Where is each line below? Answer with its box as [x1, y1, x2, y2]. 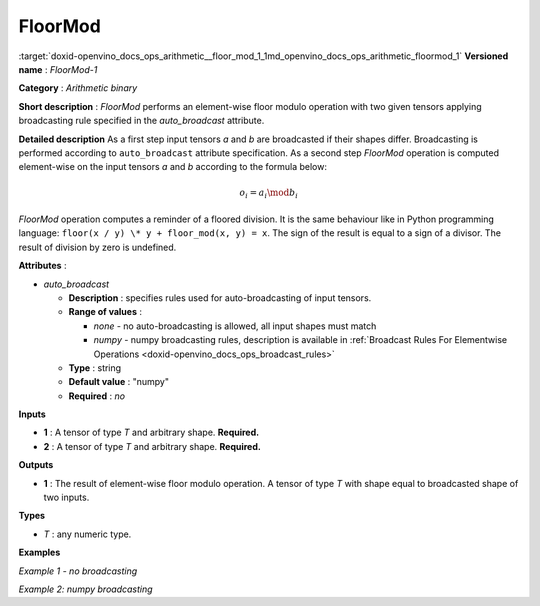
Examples [18, 546, 61, 559]
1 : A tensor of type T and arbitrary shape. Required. [43, 426, 260, 439]
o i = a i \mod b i [239, 187, 299, 201]
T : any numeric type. [43, 528, 132, 540]
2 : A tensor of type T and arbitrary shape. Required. [43, 440, 262, 452]
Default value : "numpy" [68, 376, 170, 388]
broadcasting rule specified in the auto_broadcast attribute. [18, 115, 265, 127]
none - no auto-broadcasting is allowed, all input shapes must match [93, 320, 377, 332]
